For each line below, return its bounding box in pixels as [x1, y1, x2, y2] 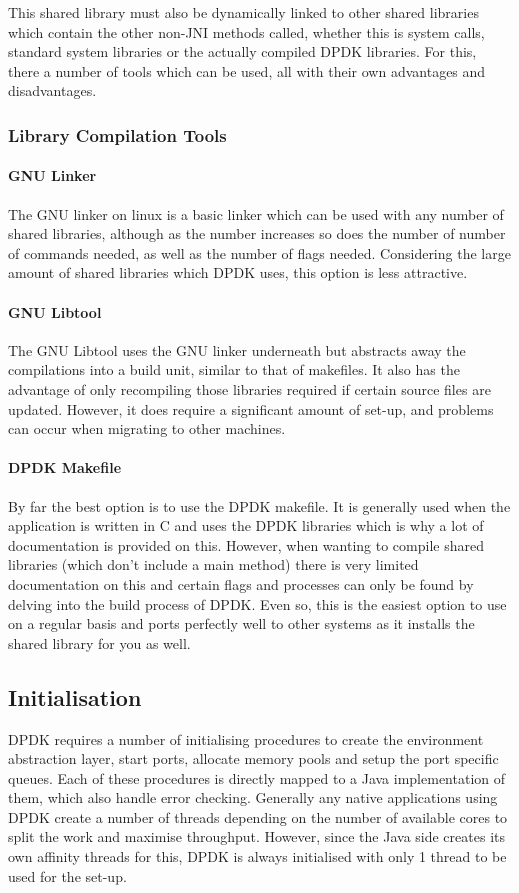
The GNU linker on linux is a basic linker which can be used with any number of [8, 203, 504, 224]
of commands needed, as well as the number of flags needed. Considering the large [8, 242, 511, 263]
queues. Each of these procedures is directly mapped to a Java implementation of [8, 767, 506, 788]
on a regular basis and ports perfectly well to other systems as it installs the [8, 613, 475, 634]
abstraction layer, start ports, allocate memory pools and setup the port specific [8, 748, 499, 769]
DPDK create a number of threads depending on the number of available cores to [8, 806, 508, 827]
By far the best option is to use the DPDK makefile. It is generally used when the [8, 495, 511, 516]
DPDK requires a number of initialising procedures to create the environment [8, 728, 484, 749]
